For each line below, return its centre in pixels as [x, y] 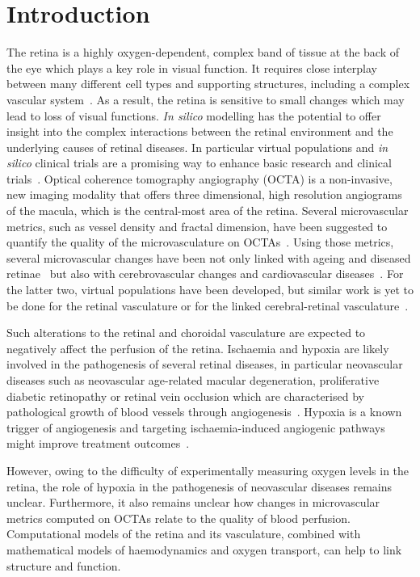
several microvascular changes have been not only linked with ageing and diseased [209, 257]
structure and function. [64, 565]
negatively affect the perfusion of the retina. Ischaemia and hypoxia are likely [198, 348]
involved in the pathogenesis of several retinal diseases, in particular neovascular [205, 364]
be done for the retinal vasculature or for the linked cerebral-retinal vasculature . [208, 305]
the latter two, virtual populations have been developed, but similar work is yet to [210, 290]
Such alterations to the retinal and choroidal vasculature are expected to [186, 333]
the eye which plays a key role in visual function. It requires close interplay [192, 67]
